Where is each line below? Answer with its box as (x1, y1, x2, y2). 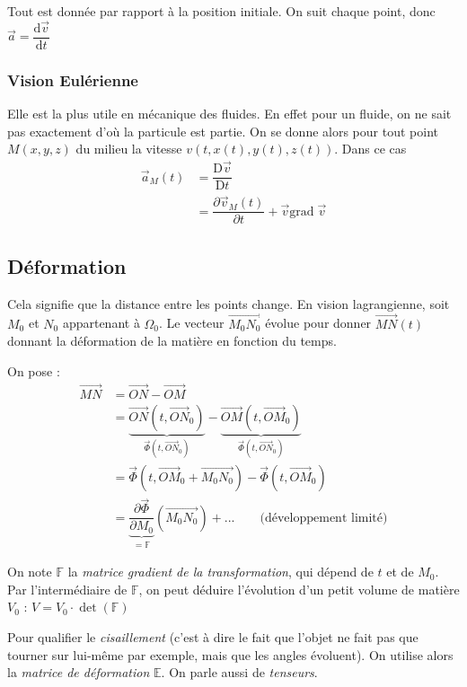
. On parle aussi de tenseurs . (161, 663, 318, 682)
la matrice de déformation (7, 663, 150, 682)
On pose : (7, 361, 60, 380)
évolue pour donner (265, 313, 372, 332)
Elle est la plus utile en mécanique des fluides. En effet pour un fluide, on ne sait (7, 104, 452, 123)
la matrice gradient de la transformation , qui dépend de (67, 562, 374, 581)
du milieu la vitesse (75, 139, 182, 158)
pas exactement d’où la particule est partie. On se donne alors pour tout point (7, 121, 438, 140)
